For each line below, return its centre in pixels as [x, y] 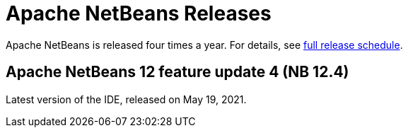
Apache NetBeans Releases [139, 13]
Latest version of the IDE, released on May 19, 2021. [126, 99]
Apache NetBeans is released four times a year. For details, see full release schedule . [204, 45]
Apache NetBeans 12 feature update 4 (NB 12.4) [177, 72]
